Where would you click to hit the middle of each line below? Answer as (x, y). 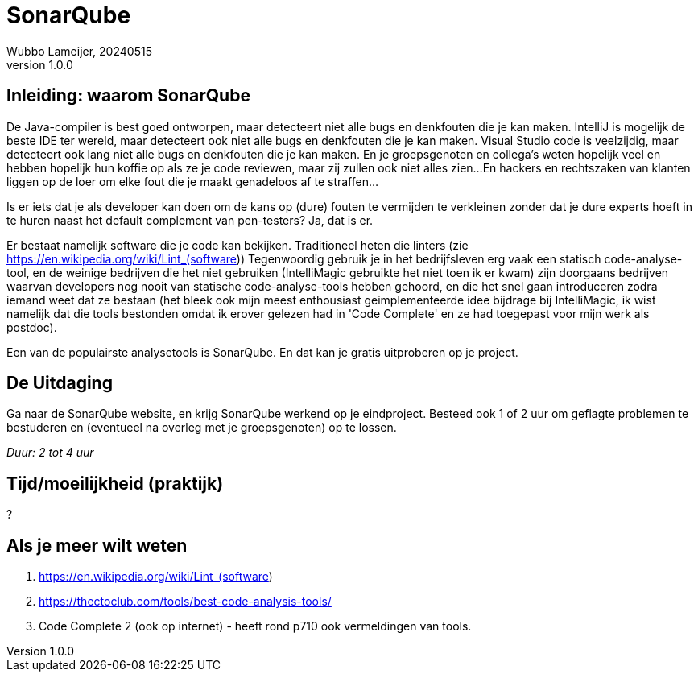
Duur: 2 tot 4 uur (50, 453)
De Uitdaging (60, 383)
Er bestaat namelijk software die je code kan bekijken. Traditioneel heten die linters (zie (237, 245)
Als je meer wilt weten (97, 545)
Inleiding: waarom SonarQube (128, 96)
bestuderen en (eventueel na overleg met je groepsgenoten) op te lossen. (202, 428)
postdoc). (32, 327)
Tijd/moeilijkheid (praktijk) (115, 483)
